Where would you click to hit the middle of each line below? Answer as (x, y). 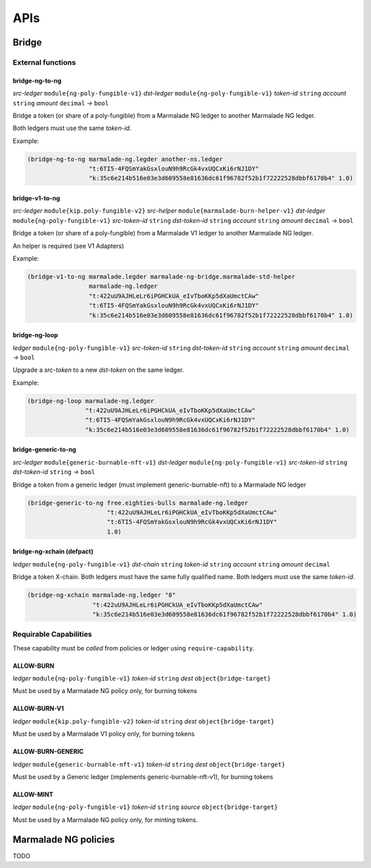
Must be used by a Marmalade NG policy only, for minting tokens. (105, 820)
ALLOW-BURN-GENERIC (48, 752)
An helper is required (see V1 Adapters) (68, 246)
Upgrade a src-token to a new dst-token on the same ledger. (99, 370)
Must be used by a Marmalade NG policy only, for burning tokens (105, 691)
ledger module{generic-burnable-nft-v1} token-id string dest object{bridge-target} (149, 764)
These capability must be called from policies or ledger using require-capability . (134, 648)
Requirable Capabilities (53, 635)
